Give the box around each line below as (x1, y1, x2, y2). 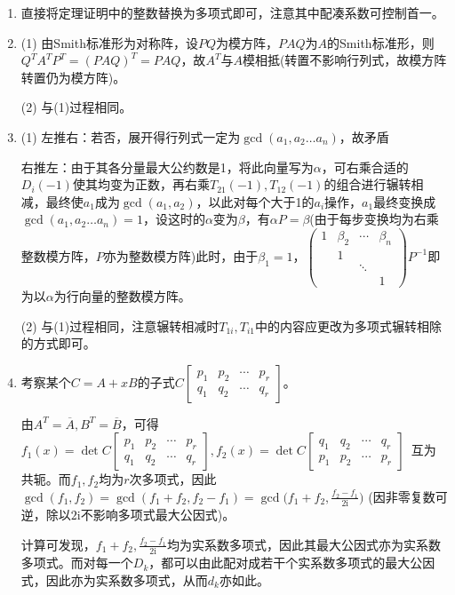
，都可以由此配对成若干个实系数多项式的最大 (148, 553, 411, 572)
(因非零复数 (368, 487, 435, 505)
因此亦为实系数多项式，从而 (45, 570, 208, 589)
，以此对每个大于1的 (196, 192, 315, 210)
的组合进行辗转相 (323, 175, 424, 194)
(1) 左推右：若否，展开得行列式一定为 (20, 127, 241, 146)
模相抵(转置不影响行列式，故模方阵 (242, 51, 447, 69)
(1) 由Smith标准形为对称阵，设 (20, 33, 198, 52)
